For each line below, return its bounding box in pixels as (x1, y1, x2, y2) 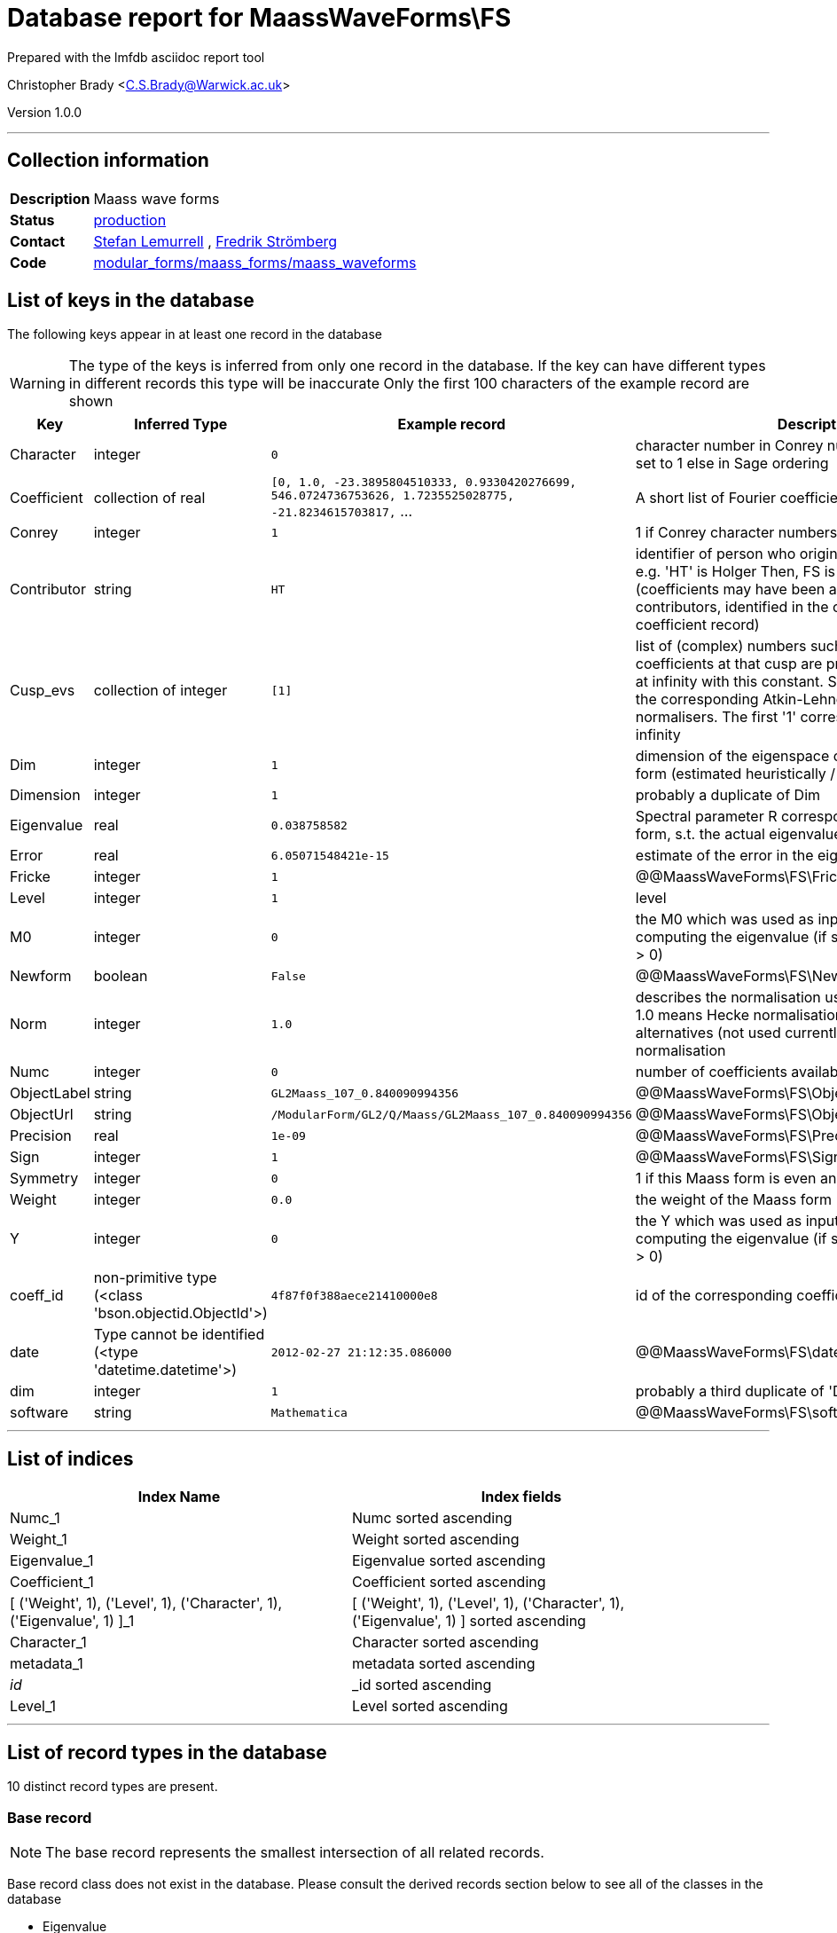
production (93, 210, 167, 229)
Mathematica (270, 1405, 348, 1419)
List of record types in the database (7, 1740, 327, 1764)
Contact (10, 232, 66, 250)
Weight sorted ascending (352, 1530, 520, 1549)
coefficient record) (635, 616, 760, 634)
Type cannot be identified (93, 1325, 265, 1344)
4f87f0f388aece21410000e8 (270, 1288, 438, 1302)
